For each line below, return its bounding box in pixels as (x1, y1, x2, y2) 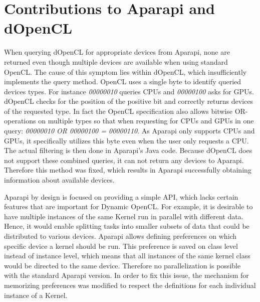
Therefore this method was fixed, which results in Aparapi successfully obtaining (4, 165, 251, 175)
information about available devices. (4, 175, 115, 185)
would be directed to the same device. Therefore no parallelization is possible (4, 260, 241, 270)
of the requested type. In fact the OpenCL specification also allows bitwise (4, 105, 232, 116)
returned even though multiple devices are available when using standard (4, 56, 228, 67)
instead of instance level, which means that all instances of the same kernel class (4, 250, 250, 261)
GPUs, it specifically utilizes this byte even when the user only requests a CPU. (4, 135, 249, 145)
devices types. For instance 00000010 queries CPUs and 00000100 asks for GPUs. (4, 86, 254, 96)
